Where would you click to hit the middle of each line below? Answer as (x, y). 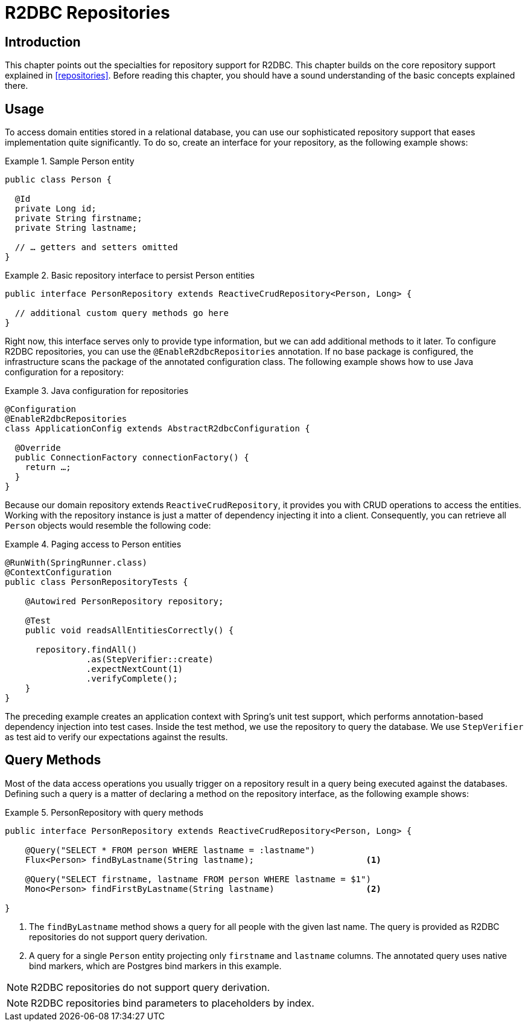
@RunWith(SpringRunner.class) (76, 563)
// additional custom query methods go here (122, 313)
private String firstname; (78, 218)
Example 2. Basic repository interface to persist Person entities (130, 276)
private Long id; (56, 209)
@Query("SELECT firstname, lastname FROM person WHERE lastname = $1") (198, 879)
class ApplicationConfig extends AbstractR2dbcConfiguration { (157, 429)
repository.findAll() (86, 650)
